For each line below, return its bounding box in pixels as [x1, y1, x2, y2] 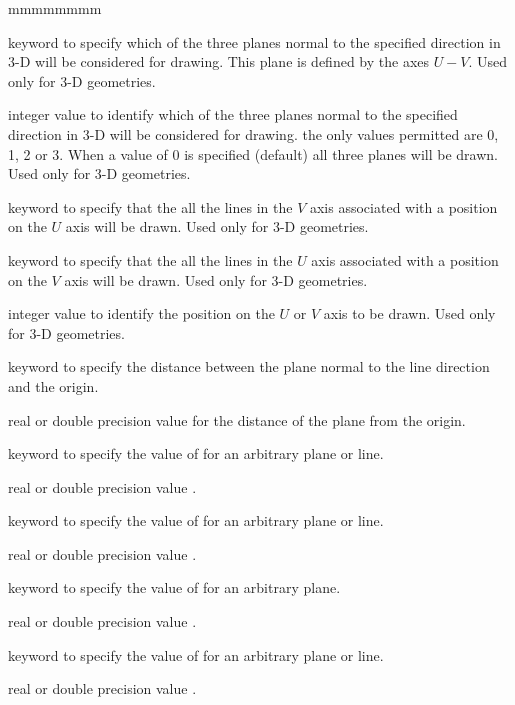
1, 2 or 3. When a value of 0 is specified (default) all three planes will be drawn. [8, 143, 498, 164]
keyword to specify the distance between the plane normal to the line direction [8, 356, 490, 377]
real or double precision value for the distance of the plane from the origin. [8, 409, 466, 430]
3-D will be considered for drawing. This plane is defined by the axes [8, 51, 430, 72]
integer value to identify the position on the [8, 303, 275, 324]
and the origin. [8, 375, 99, 396]
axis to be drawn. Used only [323, 303, 496, 324]
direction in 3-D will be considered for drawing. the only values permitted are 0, [8, 123, 499, 144]
